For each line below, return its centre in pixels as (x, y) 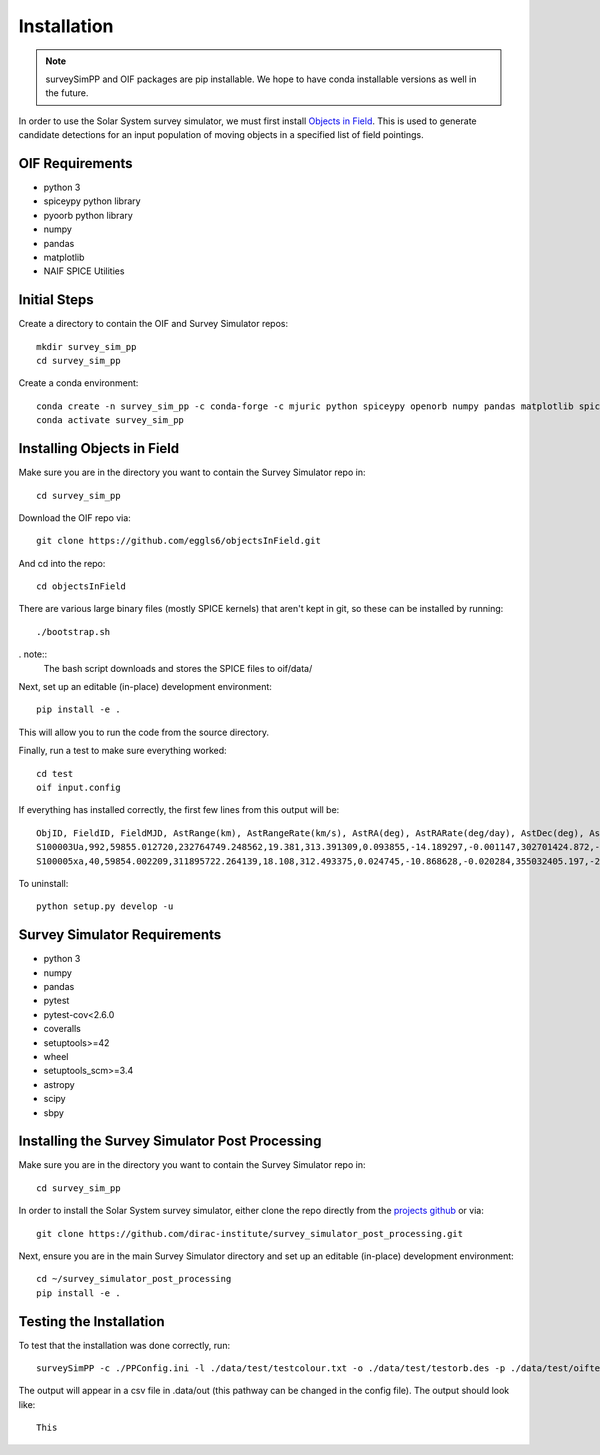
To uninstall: (43, 883)
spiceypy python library (92, 201)
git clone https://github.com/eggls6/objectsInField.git (179, 541)
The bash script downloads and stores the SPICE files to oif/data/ (178, 668)
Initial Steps (56, 300)
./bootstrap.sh (73, 631)
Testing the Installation (91, 1321)
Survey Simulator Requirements (120, 935)
